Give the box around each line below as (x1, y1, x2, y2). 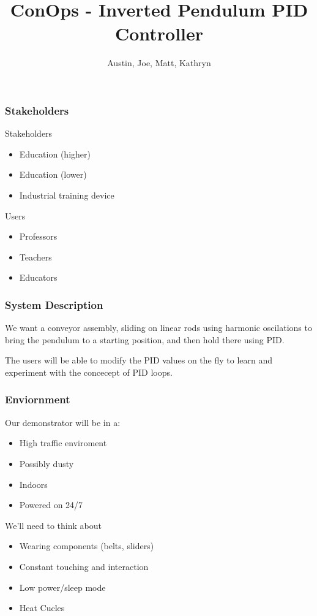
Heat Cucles (19, 601, 65, 614)
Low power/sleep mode (19, 580, 106, 593)
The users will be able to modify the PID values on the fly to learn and (5, 354, 273, 367)
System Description (5, 297, 103, 312)
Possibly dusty (19, 457, 74, 470)
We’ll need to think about (5, 519, 102, 531)
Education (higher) (19, 147, 91, 160)
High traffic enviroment (19, 436, 107, 449)
